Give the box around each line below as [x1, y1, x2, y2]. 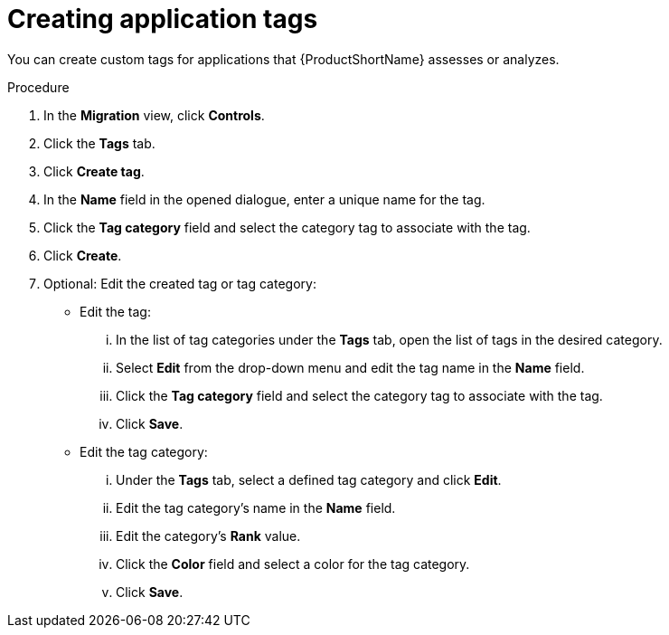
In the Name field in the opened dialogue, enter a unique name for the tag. [43, 191, 485, 207]
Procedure [7, 79, 70, 95]
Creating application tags [7, 4, 318, 34]
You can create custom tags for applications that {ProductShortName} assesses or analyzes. [7, 51, 560, 67]
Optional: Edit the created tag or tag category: [43, 275, 316, 291]
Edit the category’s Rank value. [116, 527, 301, 544]
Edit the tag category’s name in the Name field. [116, 499, 396, 516]
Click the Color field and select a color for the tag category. [116, 555, 470, 572]
